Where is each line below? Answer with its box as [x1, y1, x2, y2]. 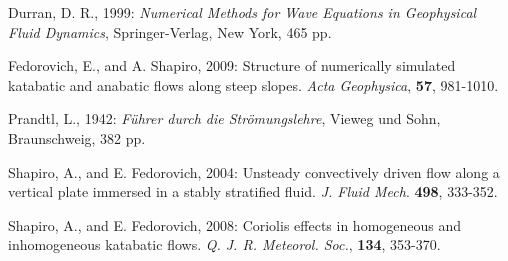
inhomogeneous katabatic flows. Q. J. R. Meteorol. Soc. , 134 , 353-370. [8, 234, 441, 255]
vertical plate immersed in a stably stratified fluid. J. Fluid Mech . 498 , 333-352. [8, 181, 498, 202]
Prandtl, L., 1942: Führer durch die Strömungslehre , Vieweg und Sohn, [8, 108, 441, 129]
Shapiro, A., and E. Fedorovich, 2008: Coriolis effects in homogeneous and [8, 214, 462, 235]
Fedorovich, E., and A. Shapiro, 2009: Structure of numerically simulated [8, 55, 456, 76]
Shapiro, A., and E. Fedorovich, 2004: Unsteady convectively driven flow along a [8, 161, 500, 182]
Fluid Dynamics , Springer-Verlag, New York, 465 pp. [8, 21, 332, 42]
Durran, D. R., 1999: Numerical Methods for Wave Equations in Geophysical [8, 2, 477, 22]
